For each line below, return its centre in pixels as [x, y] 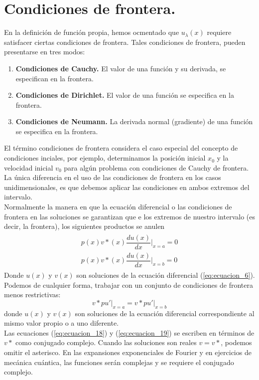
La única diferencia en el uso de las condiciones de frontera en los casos [113, 177]
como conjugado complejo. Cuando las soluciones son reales [106, 342]
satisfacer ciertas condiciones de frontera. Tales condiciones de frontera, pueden [125, 42]
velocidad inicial [29, 167]
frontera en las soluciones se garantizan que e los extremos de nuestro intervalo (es [129, 216]
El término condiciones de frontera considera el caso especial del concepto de [121, 148]
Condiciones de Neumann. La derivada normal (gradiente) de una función [134, 121]
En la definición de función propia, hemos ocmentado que [92, 32]
